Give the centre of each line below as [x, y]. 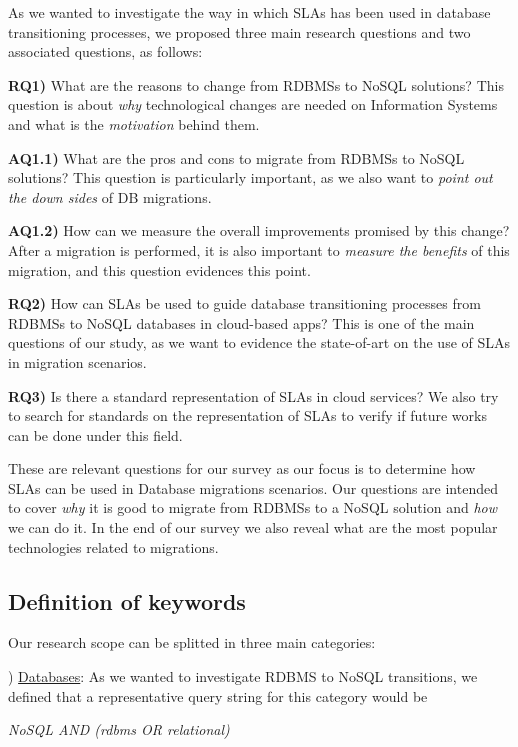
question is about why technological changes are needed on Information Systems [253, 104]
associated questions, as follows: [105, 51]
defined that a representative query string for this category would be [218, 695]
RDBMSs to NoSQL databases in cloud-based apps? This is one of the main [241, 322]
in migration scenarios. [77, 361]
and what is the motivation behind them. [134, 123]
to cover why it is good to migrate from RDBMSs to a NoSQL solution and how [252, 507]
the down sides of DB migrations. [110, 196]
